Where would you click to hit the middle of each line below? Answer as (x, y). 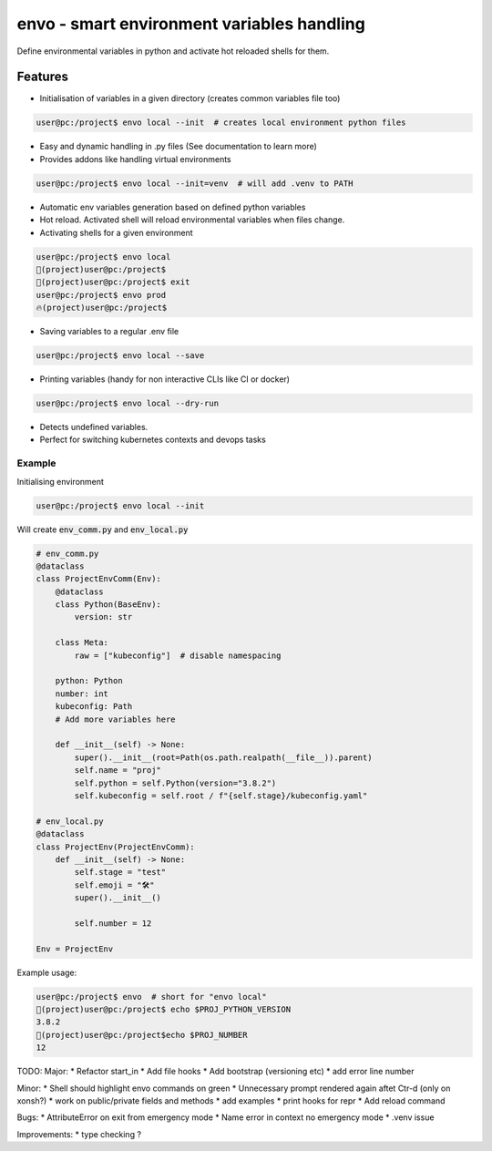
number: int (82, 694)
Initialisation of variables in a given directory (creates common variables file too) (190, 98)
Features (42, 77)
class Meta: (82, 643)
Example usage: (47, 972)
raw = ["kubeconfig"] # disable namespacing (178, 655)
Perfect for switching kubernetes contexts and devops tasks (153, 440)
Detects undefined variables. (94, 427)
